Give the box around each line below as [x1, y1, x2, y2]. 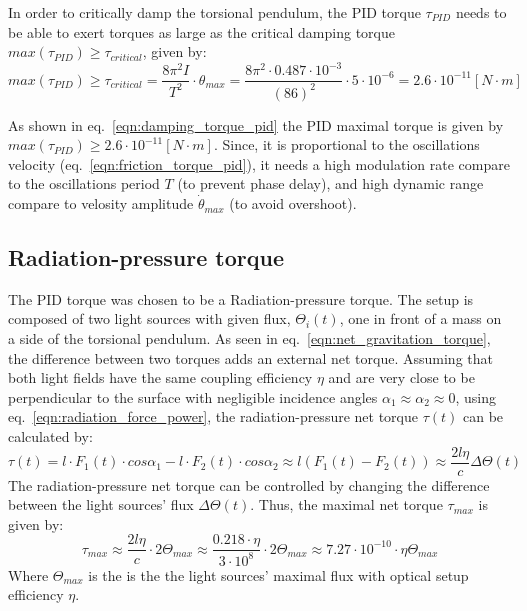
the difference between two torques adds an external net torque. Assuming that [8, 347, 493, 368]
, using [455, 386, 497, 407]
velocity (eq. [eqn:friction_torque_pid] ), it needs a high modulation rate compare [8, 153, 510, 174]
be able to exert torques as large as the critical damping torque [8, 21, 395, 42]
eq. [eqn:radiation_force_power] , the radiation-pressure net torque [8, 406, 418, 427]
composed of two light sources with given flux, [8, 308, 291, 329]
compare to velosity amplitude [8, 193, 194, 214]
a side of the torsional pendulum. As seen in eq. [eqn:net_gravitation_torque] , [8, 328, 491, 349]
